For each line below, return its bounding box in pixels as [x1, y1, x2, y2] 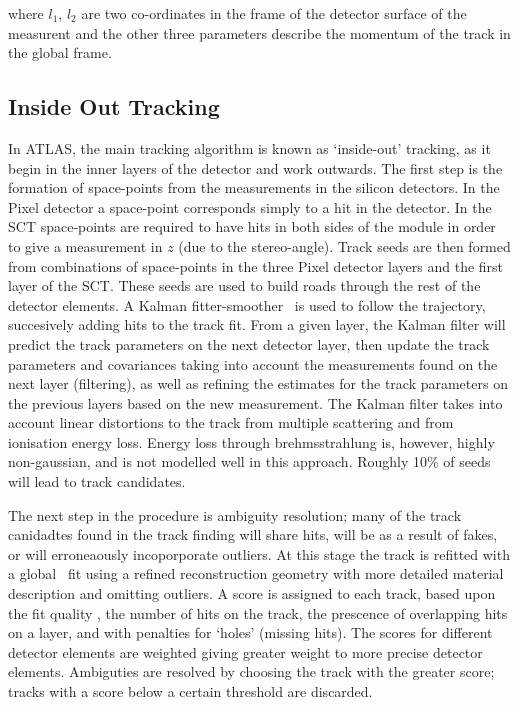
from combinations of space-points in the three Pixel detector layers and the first [8, 255, 504, 276]
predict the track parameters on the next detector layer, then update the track [8, 333, 490, 354]
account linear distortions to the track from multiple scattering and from [8, 412, 454, 433]
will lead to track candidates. [8, 471, 186, 492]
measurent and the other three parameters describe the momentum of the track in [8, 22, 511, 43]
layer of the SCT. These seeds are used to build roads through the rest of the [8, 275, 481, 296]
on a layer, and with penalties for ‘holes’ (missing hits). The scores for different [8, 622, 493, 643]
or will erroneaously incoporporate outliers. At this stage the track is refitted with [8, 543, 510, 564]
